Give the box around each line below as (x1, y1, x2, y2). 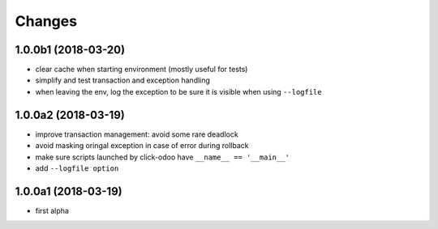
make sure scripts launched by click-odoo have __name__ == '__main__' (35, 152, 290, 162)
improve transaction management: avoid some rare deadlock (35, 129, 238, 139)
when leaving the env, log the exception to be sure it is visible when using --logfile (35, 87, 322, 96)
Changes (15, 12, 77, 30)
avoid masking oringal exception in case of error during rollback (35, 141, 249, 151)
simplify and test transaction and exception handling (35, 75, 211, 85)
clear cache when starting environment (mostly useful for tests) (35, 65, 248, 74)
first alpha (35, 206, 69, 215)
